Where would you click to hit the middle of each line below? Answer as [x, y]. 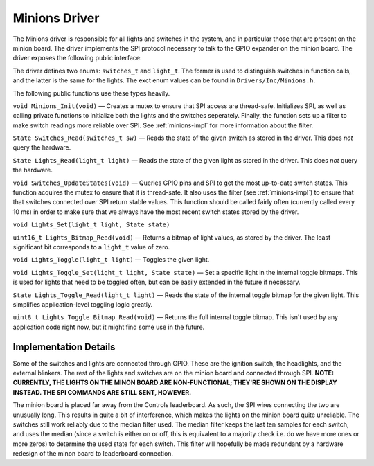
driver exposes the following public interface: [77, 58]
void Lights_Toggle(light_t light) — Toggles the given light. [111, 260]
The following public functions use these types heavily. [91, 93]
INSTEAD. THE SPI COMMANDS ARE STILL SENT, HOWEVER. [102, 392]
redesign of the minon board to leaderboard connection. [93, 454]
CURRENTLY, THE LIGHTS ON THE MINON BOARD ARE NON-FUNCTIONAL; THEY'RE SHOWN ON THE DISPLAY [175, 383]
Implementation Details [64, 347]
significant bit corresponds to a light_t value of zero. [91, 247]
